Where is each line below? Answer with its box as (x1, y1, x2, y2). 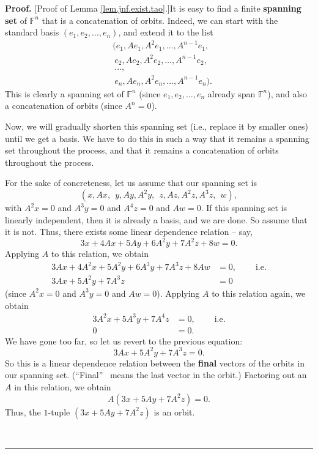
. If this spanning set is (201, 201, 287, 214)
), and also (267, 87, 307, 100)
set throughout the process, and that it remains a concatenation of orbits (5, 144, 279, 157)
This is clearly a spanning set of (5, 87, 124, 100)
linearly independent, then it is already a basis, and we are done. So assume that (5, 213, 308, 226)
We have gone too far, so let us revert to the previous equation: (5, 334, 243, 347)
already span (207, 87, 256, 100)
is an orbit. (153, 405, 195, 418)
